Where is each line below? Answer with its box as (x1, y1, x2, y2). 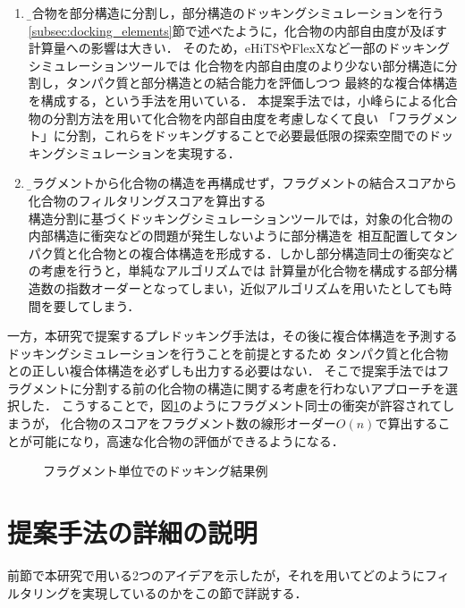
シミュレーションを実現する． (65, 143, 241, 162)
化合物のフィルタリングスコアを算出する (28, 190, 266, 209)
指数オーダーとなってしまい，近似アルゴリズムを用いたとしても (65, 278, 440, 297)
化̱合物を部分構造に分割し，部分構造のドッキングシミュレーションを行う (28, 4, 444, 21)
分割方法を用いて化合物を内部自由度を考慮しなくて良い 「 (53, 108, 395, 127)
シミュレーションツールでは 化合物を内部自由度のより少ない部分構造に (28, 55, 445, 74)
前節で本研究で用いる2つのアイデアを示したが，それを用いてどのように (7, 565, 426, 584)
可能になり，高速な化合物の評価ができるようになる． (31, 431, 344, 450)
